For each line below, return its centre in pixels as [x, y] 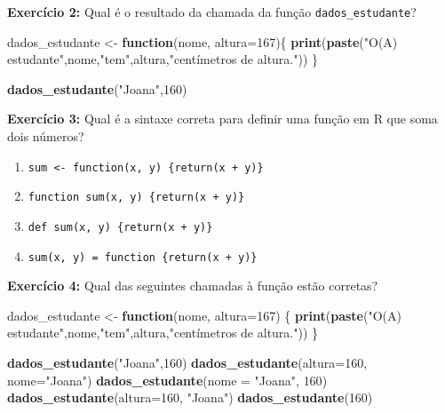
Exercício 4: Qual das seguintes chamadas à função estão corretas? [193, 286]
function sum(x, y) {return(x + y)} [136, 198]
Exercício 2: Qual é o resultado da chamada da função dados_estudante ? [212, 12]
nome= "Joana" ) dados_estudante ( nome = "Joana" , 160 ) [167, 380]
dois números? [46, 136]
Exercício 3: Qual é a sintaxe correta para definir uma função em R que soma [222, 119]
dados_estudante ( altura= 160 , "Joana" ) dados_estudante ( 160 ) [190, 397]
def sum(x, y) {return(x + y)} [120, 227]
